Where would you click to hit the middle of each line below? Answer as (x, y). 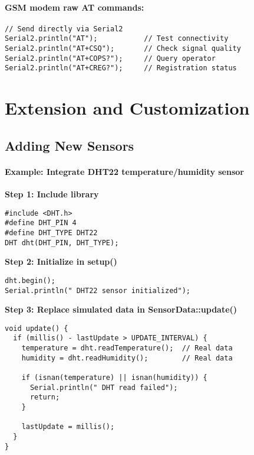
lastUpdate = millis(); (68, 427)
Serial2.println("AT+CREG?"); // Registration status (121, 68)
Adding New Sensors (70, 145)
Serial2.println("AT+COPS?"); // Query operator (110, 58)
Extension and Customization (127, 108)
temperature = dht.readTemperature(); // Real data (127, 348)
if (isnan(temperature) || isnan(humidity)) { (114, 378)
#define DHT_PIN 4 (41, 223)
